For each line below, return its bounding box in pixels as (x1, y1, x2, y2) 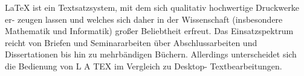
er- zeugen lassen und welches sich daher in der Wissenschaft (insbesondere (5, 13, 283, 25)
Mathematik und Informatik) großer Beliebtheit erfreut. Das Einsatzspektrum (5, 25, 294, 37)
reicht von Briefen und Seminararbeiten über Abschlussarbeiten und (5, 36, 257, 48)
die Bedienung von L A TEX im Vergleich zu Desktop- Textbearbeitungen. (5, 59, 282, 72)
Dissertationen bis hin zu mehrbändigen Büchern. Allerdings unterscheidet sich (5, 48, 297, 60)
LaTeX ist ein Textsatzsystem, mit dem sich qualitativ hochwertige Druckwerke (5, 1, 299, 13)
